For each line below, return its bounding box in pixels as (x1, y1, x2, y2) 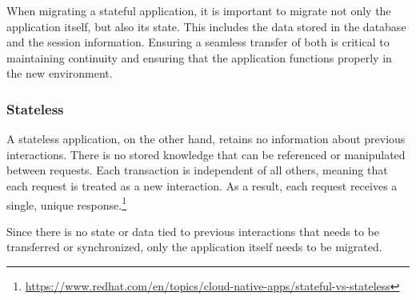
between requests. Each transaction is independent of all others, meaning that (6, 162, 388, 178)
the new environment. (6, 65, 113, 82)
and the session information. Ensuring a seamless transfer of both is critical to (6, 34, 390, 50)
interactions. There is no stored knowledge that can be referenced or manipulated (6, 146, 406, 162)
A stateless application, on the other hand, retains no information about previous (6, 130, 406, 147)
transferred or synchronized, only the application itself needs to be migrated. (6, 238, 382, 255)
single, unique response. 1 (6, 194, 127, 213)
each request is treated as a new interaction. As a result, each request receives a (6, 177, 398, 194)
